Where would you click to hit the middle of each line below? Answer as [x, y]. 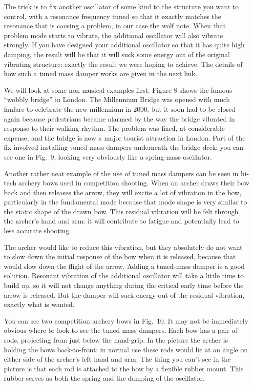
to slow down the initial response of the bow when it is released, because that [120, 256]
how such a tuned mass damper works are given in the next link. [101, 73]
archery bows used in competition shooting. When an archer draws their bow [134, 183]
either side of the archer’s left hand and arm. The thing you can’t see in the [117, 359]
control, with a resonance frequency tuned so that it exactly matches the [113, 16]
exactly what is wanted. [39, 304]
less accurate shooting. [38, 231]
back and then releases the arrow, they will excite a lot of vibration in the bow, [123, 192]
